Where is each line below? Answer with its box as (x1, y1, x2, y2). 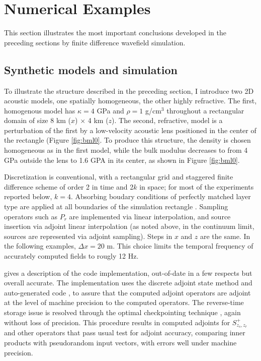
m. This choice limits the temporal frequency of (107, 240, 253, 251)
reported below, (4, 191, 52, 202)
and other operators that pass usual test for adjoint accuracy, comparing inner (4, 327, 245, 338)
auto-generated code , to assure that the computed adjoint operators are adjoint (4, 287, 251, 297)
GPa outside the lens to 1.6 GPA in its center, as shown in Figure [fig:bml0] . (4, 154, 240, 165)
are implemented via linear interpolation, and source (69, 211, 231, 221)
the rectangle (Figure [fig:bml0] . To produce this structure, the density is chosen (4, 135, 251, 145)
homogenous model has (4, 105, 75, 115)
